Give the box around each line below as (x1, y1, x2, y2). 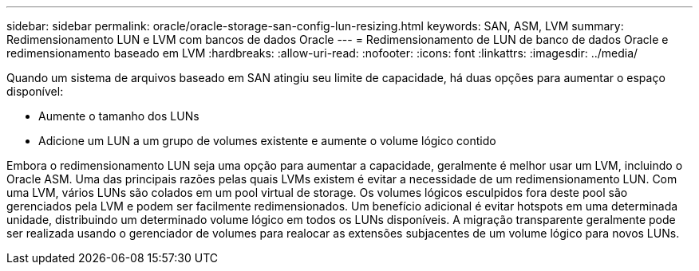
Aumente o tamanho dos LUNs (38, 109, 199, 123)
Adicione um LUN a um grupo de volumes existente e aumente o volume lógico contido (38, 134, 496, 147)
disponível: (6, 84, 64, 98)
